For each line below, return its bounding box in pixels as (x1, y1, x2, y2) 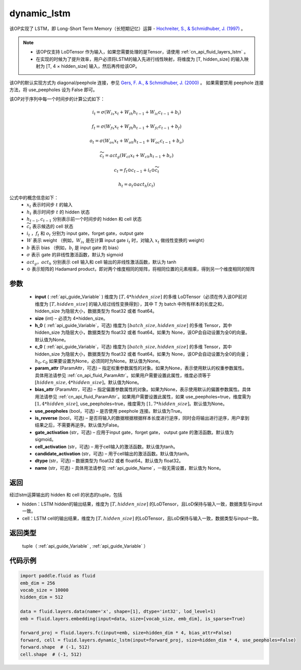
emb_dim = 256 (20, 580, 55, 586)
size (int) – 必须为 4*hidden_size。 (35, 315, 108, 321)
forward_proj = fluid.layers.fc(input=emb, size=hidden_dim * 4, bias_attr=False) (20, 630, 232, 636)
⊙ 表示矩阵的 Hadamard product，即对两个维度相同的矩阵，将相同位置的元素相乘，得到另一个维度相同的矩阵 (26, 265, 255, 272)
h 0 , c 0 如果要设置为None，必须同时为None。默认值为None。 (35, 358, 163, 365)
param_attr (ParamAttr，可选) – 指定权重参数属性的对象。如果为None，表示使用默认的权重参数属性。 (35, 365, 247, 371)
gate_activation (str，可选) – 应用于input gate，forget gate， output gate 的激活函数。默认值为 (35, 429, 234, 435)
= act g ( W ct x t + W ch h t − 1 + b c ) (105, 152, 174, 159)
